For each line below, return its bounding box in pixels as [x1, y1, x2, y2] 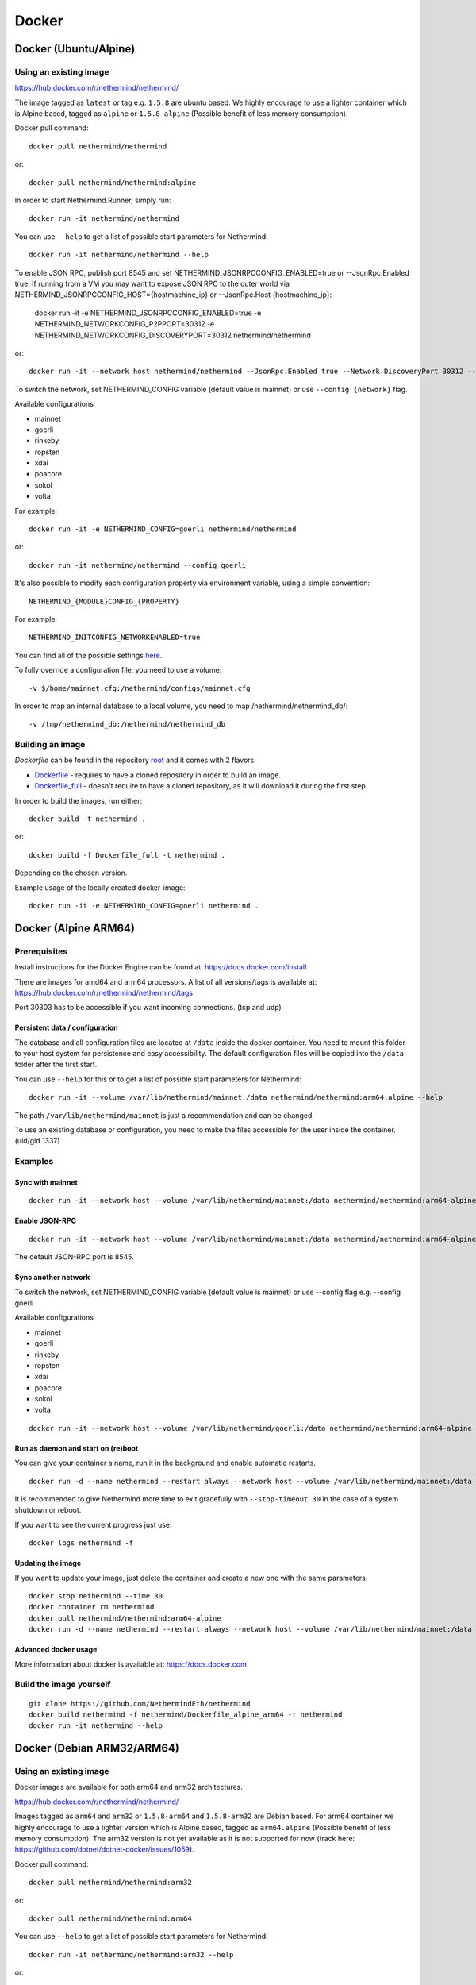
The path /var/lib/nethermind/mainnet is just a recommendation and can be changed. [14, 1110, 315, 1120]
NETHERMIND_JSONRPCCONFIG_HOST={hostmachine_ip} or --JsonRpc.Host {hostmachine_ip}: [14, 290, 332, 299]
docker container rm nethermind [29, 1602, 155, 1612]
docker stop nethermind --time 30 [29, 1591, 163, 1600]
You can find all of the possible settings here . [14, 650, 163, 660]
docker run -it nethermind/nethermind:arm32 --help [29, 1950, 234, 1959]
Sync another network [14, 1273, 90, 1282]
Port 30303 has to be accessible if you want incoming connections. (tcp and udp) [14, 1003, 282, 1012]
